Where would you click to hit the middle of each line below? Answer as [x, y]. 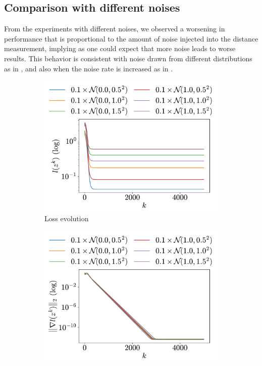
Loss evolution [67, 218]
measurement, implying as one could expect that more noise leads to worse [120, 48]
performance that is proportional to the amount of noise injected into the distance [131, 38]
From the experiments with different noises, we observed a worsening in [115, 29]
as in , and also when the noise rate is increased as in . [89, 68]
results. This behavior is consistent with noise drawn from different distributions [128, 58]
